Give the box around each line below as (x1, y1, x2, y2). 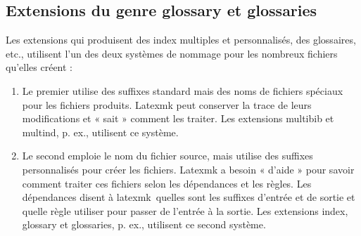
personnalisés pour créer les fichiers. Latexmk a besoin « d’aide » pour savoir (22, 162, 355, 176)
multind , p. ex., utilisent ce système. (22, 124, 179, 139)
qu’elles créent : (6, 60, 72, 74)
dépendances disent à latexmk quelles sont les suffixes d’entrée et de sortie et (22, 190, 355, 204)
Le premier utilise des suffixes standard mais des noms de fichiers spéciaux (22, 83, 343, 98)
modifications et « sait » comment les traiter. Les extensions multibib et (22, 111, 334, 126)
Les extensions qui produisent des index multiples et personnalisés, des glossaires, (6, 32, 356, 47)
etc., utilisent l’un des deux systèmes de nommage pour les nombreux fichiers (6, 46, 338, 60)
